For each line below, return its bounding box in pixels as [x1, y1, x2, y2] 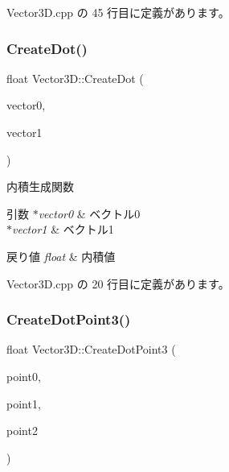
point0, [6, 367, 41, 384]
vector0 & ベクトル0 [38, 205, 141, 222]
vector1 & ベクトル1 [12, 221, 114, 238]
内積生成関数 [6, 178, 74, 195]
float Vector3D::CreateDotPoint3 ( [6, 341, 176, 358]
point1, [6, 395, 41, 412]
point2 [6, 422, 38, 439]
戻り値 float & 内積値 [6, 247, 116, 264]
